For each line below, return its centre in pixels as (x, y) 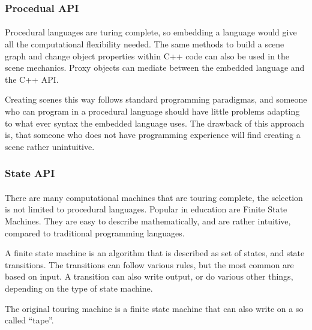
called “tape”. (29, 320)
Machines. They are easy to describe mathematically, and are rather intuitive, (148, 221)
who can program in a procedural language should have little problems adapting (152, 111)
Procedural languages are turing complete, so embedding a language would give (151, 32)
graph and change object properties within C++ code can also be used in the (147, 55)
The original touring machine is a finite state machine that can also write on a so (154, 308)
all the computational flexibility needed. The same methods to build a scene (145, 44)
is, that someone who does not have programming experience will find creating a (153, 135)
